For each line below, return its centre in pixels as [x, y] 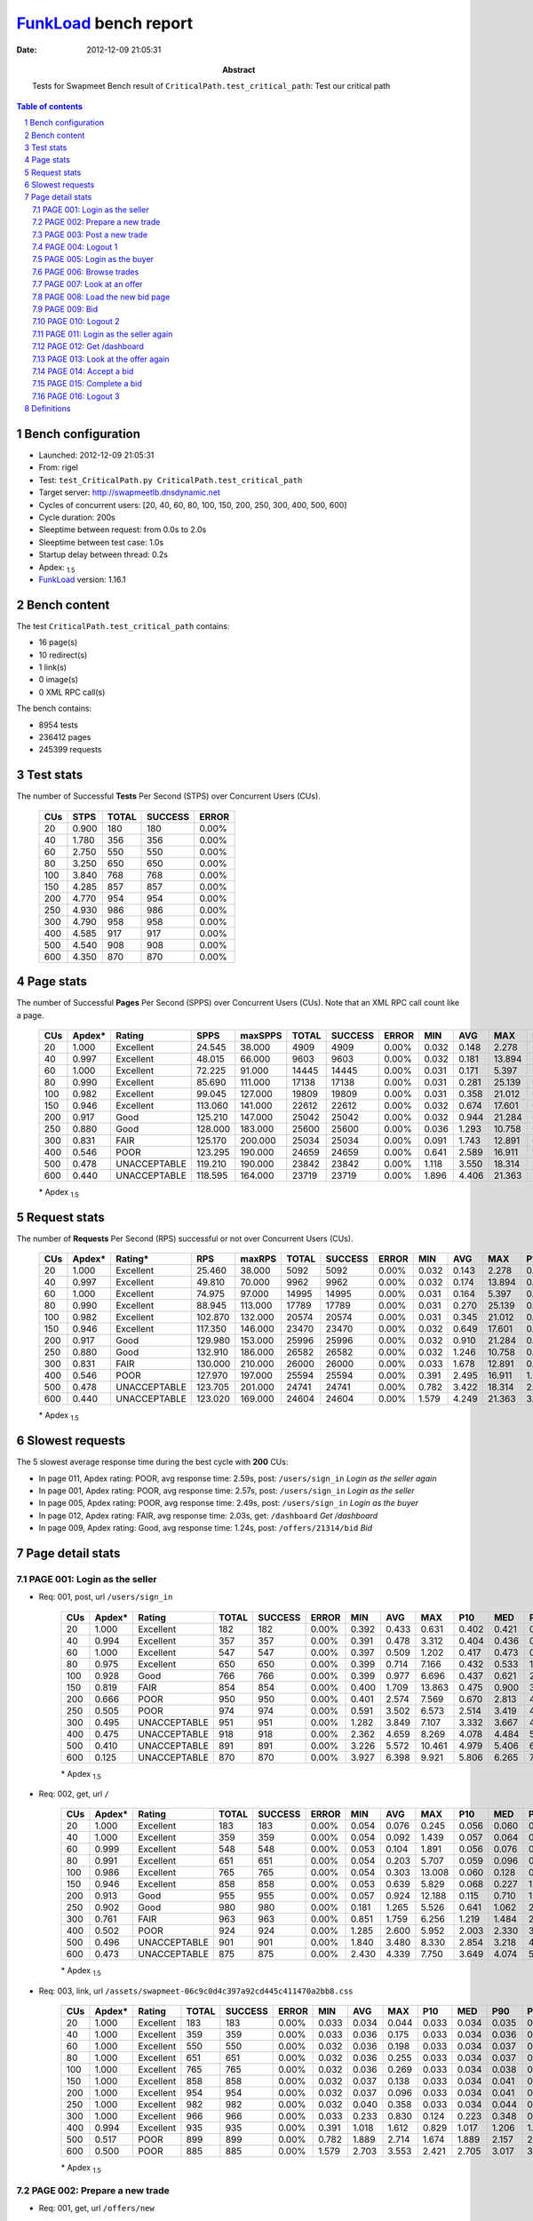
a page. [30, 1015]
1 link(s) [52, 667]
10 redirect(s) [63, 655]
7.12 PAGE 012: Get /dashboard [88, 346]
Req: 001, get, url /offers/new [96, 2209]
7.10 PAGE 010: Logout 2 [76, 322]
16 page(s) [58, 642]
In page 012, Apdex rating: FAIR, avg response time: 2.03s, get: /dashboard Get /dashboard [208, 1516]
